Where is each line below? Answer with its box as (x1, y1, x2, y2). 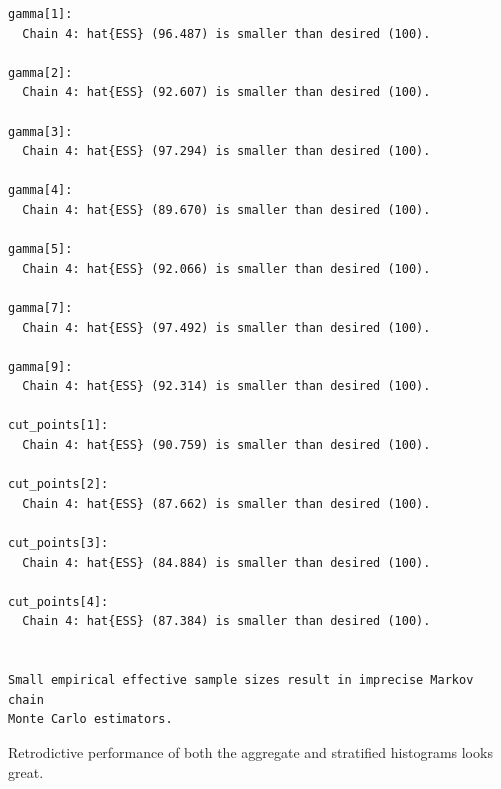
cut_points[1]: (8, 418, 109, 433)
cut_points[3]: (8, 536, 109, 551)
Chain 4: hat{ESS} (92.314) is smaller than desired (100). (22, 379, 431, 394)
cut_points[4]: (8, 594, 109, 609)
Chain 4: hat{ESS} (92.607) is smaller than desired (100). (22, 85, 431, 100)
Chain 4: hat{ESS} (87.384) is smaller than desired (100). (22, 614, 431, 629)
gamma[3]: (8, 124, 73, 139)
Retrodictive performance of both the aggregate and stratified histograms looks (8, 741, 493, 762)
